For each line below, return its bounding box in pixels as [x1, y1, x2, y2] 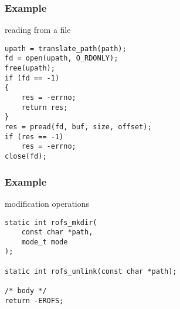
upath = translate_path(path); [5, 44, 127, 53]
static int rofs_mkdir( [5, 218, 97, 227]
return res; [21, 103, 68, 112]
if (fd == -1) [5, 73, 60, 82]
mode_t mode [21, 237, 68, 246]
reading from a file [5, 23, 71, 36]
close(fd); [5, 152, 47, 161]
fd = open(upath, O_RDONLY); [5, 54, 118, 63]
